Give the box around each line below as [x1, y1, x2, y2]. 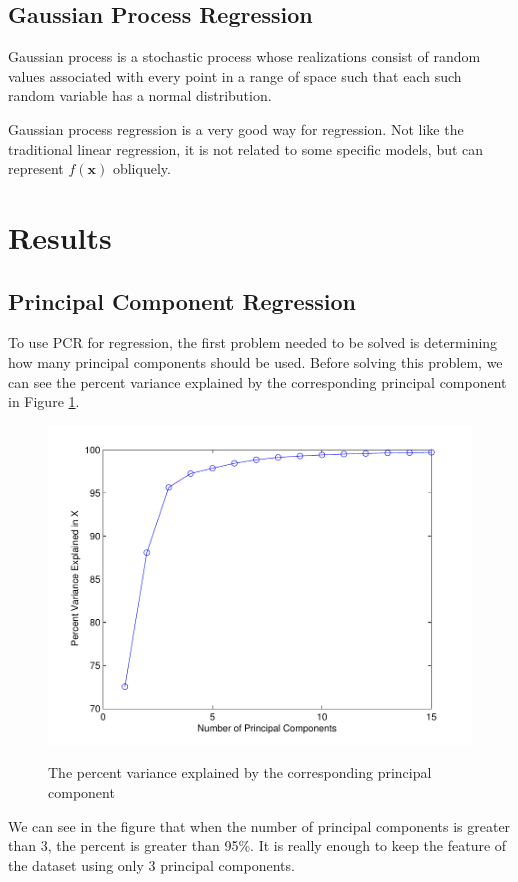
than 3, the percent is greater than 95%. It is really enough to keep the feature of [8, 835, 507, 856]
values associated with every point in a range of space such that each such [8, 65, 462, 86]
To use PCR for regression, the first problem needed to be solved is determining [8, 332, 498, 353]
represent [8, 158, 64, 179]
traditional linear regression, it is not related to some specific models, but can [8, 138, 484, 159]
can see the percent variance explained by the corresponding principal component [8, 371, 507, 392]
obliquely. [112, 158, 171, 179]
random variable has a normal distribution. [8, 85, 272, 106]
